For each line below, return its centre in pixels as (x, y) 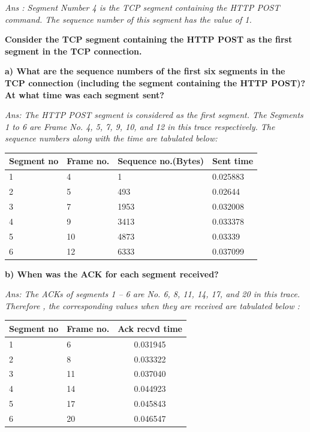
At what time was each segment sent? (85, 94)
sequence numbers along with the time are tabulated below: (111, 138)
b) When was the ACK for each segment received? (112, 274)
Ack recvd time (150, 328)
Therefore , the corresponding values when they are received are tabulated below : (152, 305)
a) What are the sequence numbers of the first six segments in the (145, 71)
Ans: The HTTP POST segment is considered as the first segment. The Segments (154, 115)
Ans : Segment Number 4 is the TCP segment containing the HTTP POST (142, 7)
